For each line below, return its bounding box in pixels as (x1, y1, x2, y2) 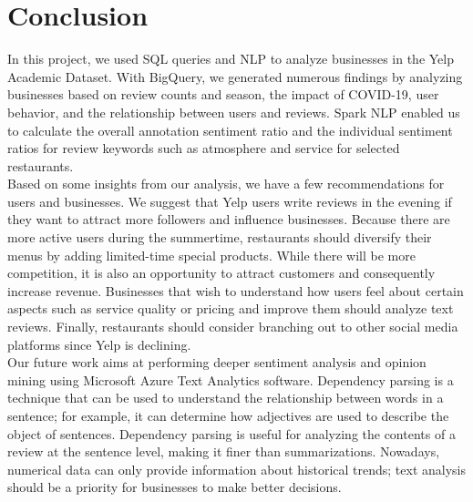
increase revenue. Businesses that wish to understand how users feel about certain (7, 281, 464, 300)
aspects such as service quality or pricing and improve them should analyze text (7, 299, 454, 318)
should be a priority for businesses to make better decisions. (7, 477, 342, 497)
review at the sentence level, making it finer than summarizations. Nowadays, (7, 442, 440, 461)
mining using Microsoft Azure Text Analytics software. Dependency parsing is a (7, 370, 454, 389)
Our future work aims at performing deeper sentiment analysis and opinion (7, 353, 427, 372)
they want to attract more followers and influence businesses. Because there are (7, 210, 450, 229)
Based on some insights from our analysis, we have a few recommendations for (7, 174, 445, 193)
